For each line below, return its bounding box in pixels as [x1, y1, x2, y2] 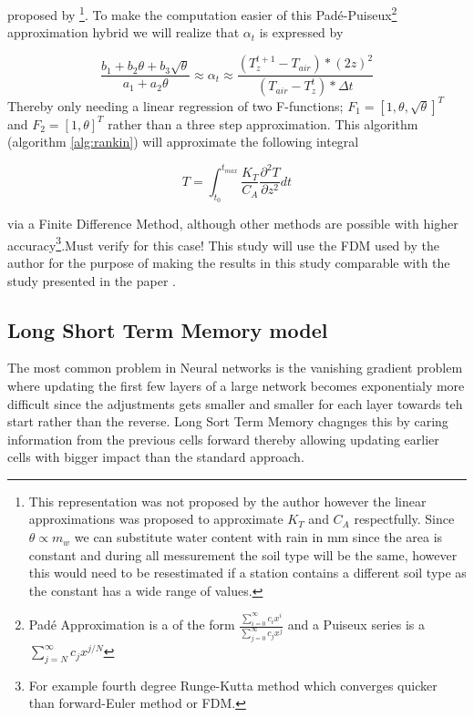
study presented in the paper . [7, 271, 176, 290]
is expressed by [259, 23, 344, 42]
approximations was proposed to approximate [28, 509, 283, 528]
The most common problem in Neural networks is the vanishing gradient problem [7, 358, 463, 377]
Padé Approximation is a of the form [28, 615, 235, 634]
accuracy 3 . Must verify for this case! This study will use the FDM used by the [7, 232, 439, 254]
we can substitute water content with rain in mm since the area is [74, 528, 443, 547]
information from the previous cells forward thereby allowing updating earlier [7, 429, 439, 448]
